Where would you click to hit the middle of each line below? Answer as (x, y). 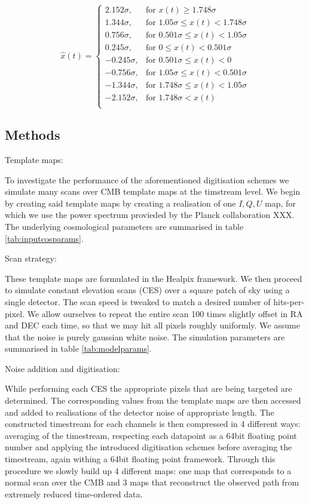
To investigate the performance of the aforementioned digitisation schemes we (147, 179)
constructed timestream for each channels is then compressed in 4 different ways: (153, 424)
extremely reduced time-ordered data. (74, 494)
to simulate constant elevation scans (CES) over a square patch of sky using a (147, 290)
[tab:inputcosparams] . (44, 238)
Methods (33, 135)
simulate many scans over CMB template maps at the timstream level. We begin (153, 191)
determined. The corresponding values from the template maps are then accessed (153, 400)
